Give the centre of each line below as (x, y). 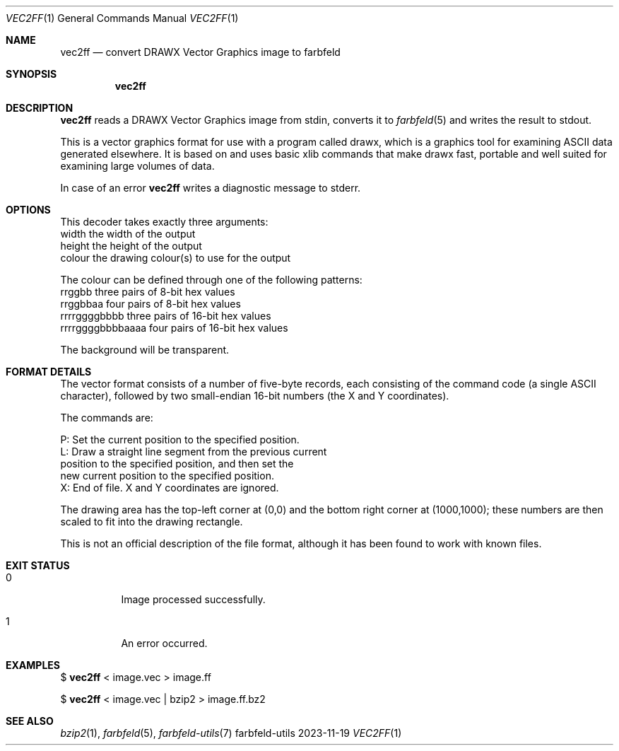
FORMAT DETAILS (49, 372)
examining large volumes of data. (137, 166)
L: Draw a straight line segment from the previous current (194, 452)
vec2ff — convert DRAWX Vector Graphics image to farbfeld (200, 52)
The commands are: (107, 418)
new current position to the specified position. (167, 476)
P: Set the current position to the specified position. (180, 439)
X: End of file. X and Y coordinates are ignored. (170, 488)
